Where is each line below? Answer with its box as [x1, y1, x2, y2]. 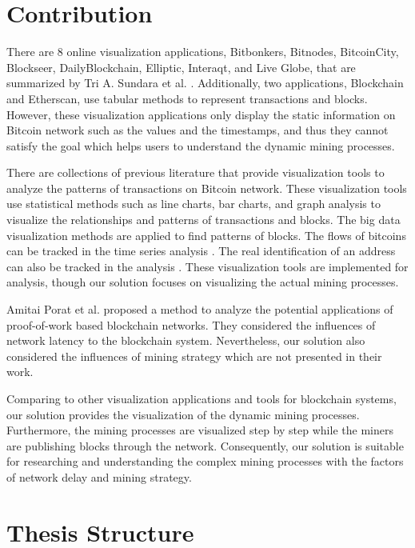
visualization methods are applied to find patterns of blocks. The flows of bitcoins [6, 226, 406, 243]
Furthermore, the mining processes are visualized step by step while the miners [6, 422, 393, 438]
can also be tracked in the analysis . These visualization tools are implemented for [6, 258, 409, 274]
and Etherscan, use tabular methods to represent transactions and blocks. [6, 90, 368, 106]
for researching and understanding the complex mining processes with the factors [6, 453, 404, 470]
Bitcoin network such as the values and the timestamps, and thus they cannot [6, 122, 389, 138]
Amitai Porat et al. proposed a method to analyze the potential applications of [6, 301, 393, 318]
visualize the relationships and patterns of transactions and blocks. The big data [6, 211, 401, 228]
